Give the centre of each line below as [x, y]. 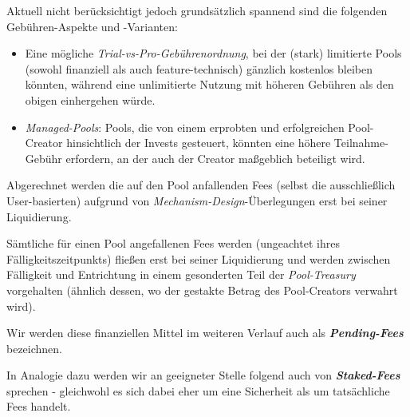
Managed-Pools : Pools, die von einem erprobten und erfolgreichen [185, 127]
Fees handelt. [39, 406]
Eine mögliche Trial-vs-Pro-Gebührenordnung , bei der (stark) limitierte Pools [213, 53]
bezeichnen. [34, 348]
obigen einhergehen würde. [90, 99]
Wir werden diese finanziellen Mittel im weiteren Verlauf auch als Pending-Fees [205, 333]
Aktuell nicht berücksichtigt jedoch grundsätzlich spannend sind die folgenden [197, 10]
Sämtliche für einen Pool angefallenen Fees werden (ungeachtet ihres [173, 243]
